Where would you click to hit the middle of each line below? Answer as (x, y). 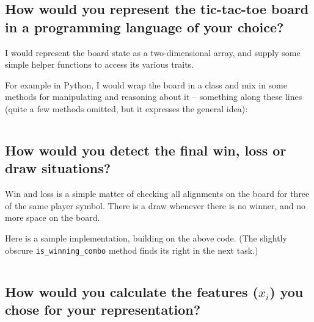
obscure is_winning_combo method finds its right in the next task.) (132, 250)
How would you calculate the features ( (132, 291)
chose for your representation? (103, 309)
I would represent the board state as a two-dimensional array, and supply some (153, 52)
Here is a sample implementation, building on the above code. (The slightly (146, 238)
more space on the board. (53, 217)
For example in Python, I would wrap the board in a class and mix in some (146, 84)
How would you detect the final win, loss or (146, 150)
